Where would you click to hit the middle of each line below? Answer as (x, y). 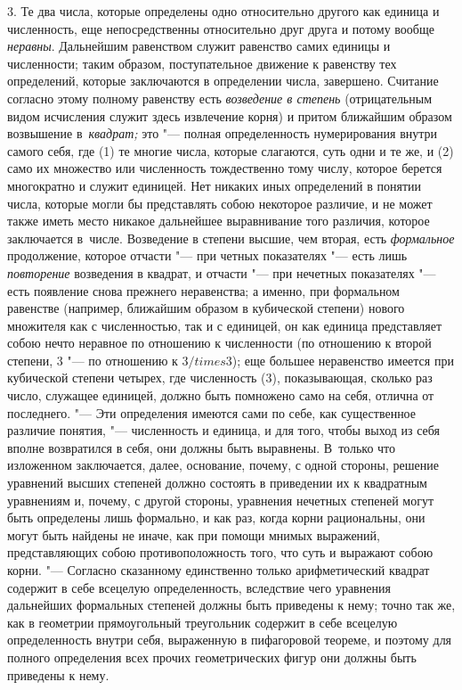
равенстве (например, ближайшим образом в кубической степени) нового (206, 308)
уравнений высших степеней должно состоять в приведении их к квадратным (217, 483)
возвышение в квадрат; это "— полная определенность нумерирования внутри (223, 133)
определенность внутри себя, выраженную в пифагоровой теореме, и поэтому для (230, 640)
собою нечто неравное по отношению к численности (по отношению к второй (219, 343)
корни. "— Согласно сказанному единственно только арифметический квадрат (219, 570)
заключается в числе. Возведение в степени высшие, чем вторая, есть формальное (231, 238)
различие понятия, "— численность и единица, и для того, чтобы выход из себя (224, 430)
